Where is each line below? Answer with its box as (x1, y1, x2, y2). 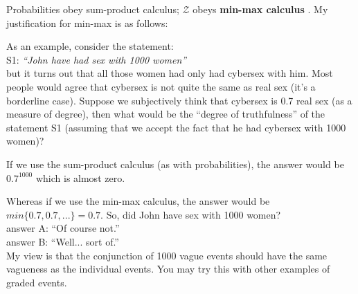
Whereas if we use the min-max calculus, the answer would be (6, 194, 270, 208)
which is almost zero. (35, 170, 125, 185)
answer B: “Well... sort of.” (6, 234, 119, 248)
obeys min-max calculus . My (193, 2, 328, 16)
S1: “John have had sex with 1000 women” (6, 52, 187, 66)
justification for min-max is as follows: (6, 15, 168, 30)
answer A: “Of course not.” (6, 221, 120, 235)
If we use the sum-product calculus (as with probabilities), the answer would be (6, 156, 344, 171)
